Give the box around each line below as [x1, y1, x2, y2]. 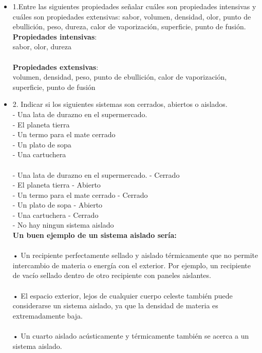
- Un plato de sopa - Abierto [12, 199, 103, 210]
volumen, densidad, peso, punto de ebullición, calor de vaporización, [12, 71, 227, 82]
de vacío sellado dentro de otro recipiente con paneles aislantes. [12, 270, 211, 281]
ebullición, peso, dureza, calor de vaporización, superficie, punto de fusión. [12, 21, 246, 32]
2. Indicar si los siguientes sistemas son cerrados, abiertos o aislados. [12, 99, 228, 109]
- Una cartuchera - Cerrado [12, 209, 99, 220]
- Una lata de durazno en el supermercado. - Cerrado [12, 169, 180, 180]
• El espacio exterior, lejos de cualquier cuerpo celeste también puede [12, 290, 233, 301]
